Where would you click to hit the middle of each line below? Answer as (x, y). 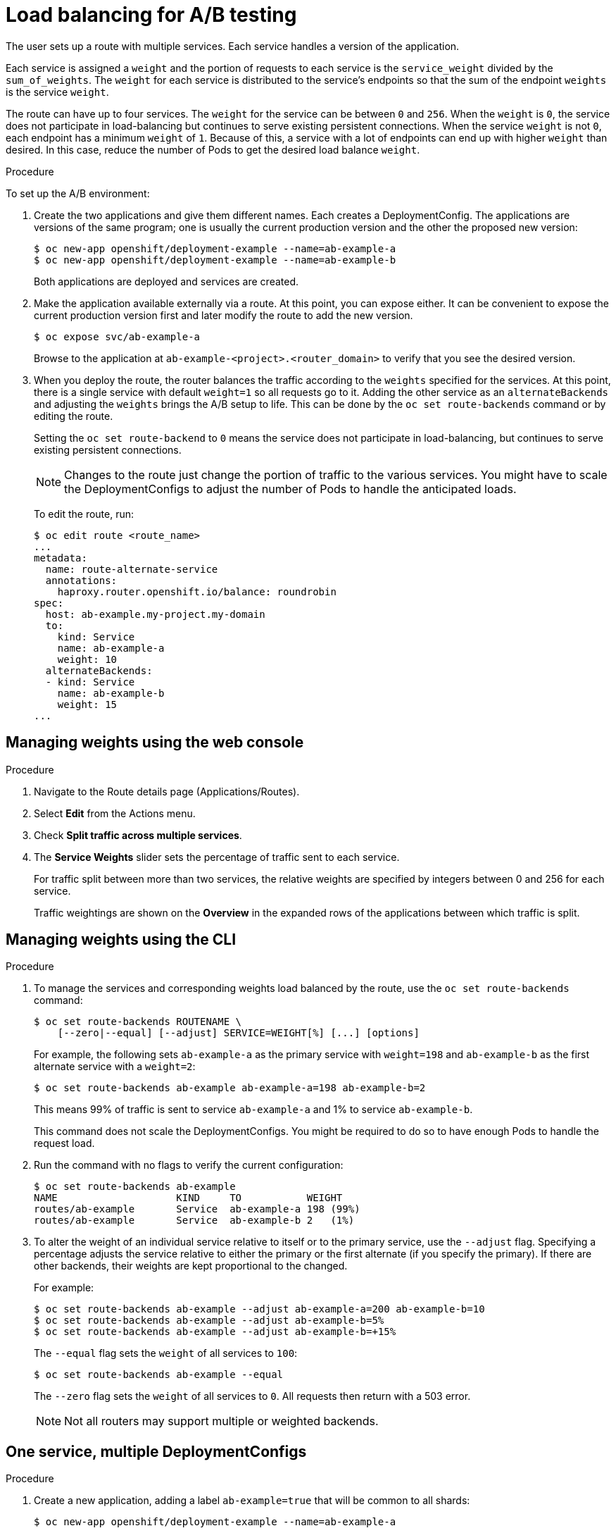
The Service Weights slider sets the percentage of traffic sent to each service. (217, 857)
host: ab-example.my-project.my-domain (155, 614)
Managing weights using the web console (155, 743)
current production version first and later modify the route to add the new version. (224, 315)
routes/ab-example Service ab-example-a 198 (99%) (197, 1209)
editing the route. (74, 416)
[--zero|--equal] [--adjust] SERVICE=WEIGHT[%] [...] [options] (238, 1033)
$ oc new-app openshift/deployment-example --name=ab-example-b (215, 260)
